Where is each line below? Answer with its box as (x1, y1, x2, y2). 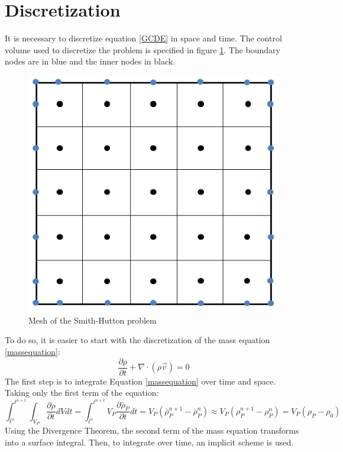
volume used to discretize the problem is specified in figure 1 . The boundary (5, 43, 280, 56)
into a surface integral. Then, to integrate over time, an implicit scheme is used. (5, 435, 294, 448)
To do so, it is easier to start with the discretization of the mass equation (5, 334, 270, 346)
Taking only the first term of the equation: (5, 386, 159, 399)
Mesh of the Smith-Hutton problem (28, 314, 157, 326)
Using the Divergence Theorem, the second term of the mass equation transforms (5, 424, 299, 437)
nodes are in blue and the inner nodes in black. (5, 55, 176, 67)
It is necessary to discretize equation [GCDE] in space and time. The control (5, 32, 282, 44)
